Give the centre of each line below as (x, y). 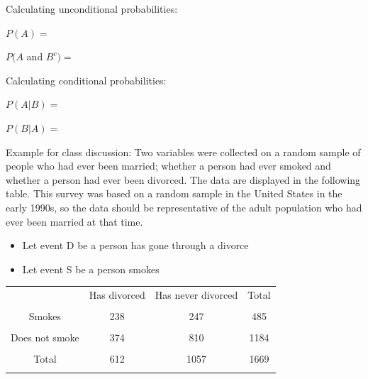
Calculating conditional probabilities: (86, 80)
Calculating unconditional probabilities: (92, 9)
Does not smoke (45, 337)
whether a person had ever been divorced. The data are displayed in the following (183, 179)
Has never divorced (196, 295)
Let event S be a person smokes (91, 269)
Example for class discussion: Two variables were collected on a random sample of (183, 152)
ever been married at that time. (74, 221)
